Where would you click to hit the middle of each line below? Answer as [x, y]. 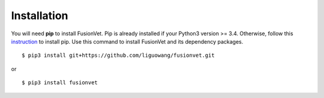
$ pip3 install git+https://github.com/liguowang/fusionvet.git [118, 56]
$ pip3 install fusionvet [60, 83]
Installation [40, 16]
